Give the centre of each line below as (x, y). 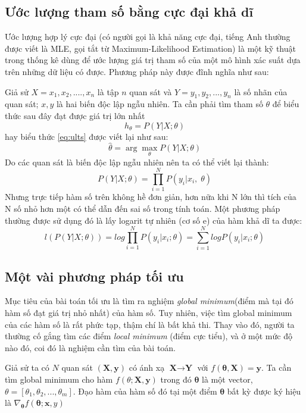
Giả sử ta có (27, 367)
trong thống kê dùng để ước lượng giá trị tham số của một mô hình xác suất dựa (153, 60)
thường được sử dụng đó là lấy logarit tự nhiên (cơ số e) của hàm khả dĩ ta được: (154, 220)
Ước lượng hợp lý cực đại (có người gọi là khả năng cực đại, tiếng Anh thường (148, 37)
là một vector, (227, 379)
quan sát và (151, 91)
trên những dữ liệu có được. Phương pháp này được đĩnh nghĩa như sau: (137, 71)
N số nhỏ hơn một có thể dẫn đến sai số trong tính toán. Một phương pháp (143, 208)
